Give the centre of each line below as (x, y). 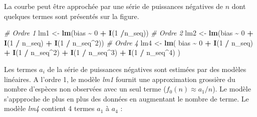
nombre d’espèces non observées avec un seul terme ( (85, 89)
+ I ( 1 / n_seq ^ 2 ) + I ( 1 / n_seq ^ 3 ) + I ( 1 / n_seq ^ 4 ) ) (92, 52)
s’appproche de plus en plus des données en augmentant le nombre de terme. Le (126, 98)
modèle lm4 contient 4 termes (49, 108)
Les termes (21, 69)
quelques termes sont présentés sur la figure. (72, 16)
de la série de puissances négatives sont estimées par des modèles (147, 69)
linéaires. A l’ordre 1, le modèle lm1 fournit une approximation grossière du (120, 79)
